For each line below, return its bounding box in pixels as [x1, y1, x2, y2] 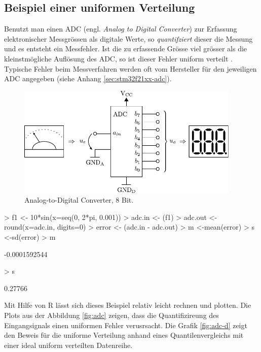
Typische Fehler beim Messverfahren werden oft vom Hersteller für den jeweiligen [4, 63, 257, 74]
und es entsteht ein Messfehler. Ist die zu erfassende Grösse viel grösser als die [4, 43, 247, 54]
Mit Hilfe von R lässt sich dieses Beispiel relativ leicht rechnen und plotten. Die [4, 300, 251, 310]
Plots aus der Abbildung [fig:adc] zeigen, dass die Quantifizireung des [4, 309, 219, 320]
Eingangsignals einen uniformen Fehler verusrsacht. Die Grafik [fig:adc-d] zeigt [4, 319, 247, 330]
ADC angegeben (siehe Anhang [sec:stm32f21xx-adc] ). [4, 73, 172, 84]
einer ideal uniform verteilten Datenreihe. [4, 339, 133, 350]
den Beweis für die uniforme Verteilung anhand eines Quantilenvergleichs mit [4, 330, 244, 340]
